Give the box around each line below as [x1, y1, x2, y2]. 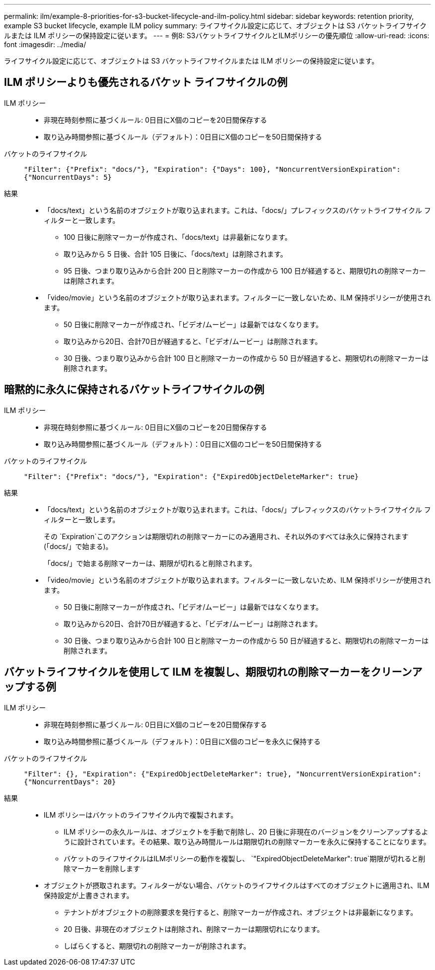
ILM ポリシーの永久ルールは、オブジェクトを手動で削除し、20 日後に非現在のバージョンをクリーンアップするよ [64, 827, 429, 836]
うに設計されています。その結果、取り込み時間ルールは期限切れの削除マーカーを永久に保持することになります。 [64, 837, 431, 846]
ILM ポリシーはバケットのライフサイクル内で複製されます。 [44, 810, 238, 819]
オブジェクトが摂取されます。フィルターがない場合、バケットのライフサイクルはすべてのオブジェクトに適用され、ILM [44, 881, 430, 890]
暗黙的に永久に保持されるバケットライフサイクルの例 [4, 383, 264, 396]
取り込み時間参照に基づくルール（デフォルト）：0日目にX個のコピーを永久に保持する [44, 737, 321, 746]
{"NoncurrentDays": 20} [24, 777, 116, 786]
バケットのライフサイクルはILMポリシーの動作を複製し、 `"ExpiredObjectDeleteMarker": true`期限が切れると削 [64, 854, 426, 863]
